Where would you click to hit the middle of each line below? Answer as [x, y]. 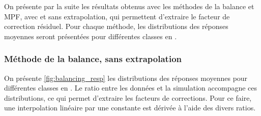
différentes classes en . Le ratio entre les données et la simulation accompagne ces [131, 88]
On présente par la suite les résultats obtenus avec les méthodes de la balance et [129, 6]
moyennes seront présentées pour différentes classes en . [91, 36]
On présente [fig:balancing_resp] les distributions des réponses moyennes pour [126, 78]
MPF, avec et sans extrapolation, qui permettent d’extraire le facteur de [117, 16]
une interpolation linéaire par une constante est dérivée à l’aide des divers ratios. [130, 108]
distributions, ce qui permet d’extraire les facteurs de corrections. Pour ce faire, [128, 97]
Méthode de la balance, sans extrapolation [93, 59]
